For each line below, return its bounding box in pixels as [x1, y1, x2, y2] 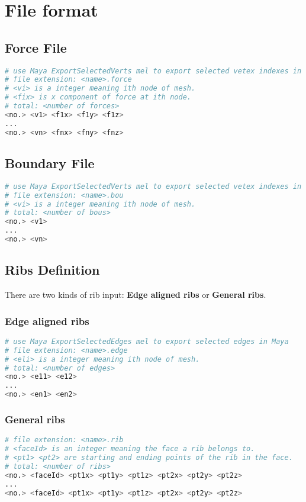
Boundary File [5, 153, 95, 172]
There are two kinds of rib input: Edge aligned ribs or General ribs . [5, 288, 266, 301]
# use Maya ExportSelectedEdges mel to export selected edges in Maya [5, 337, 289, 346]
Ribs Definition [5, 260, 100, 279]
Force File [5, 38, 67, 56]
